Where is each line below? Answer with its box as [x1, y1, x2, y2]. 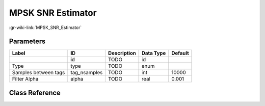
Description [108, 50, 136, 56]
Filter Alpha [12, 76, 39, 82]
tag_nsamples [70, 69, 103, 76]
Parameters [9, 37, 46, 46]
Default [171, 50, 189, 56]
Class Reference [9, 88, 61, 97]
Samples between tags [12, 69, 65, 76]
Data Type [141, 50, 166, 56]
